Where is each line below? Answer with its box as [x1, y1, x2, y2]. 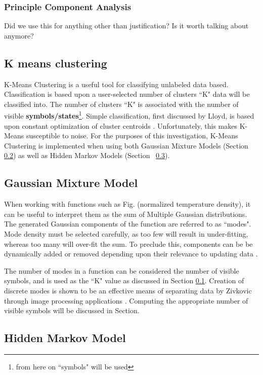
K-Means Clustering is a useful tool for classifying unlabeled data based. [4, 79, 229, 89]
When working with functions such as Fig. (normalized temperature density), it [4, 199, 251, 209]
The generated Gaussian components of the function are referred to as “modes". [4, 218, 251, 229]
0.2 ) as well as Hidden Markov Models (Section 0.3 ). [4, 150, 170, 161]
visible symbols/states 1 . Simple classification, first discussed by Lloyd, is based [4, 109, 254, 121]
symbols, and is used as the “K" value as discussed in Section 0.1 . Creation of [4, 275, 244, 286]
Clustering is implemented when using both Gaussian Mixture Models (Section [4, 140, 248, 151]
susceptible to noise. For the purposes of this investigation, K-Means [26, 130, 238, 141]
